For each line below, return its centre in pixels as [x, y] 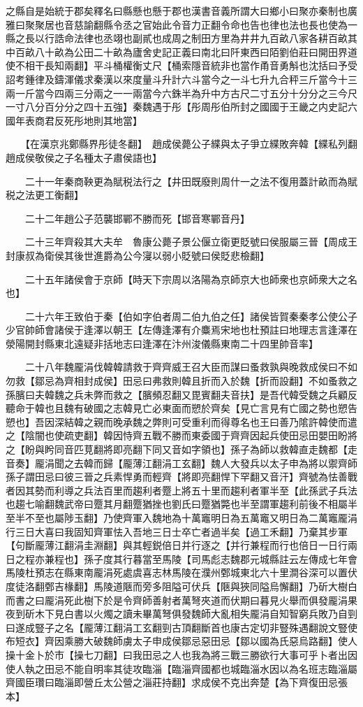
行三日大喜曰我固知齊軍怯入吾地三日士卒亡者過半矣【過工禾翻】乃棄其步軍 [177, 531]
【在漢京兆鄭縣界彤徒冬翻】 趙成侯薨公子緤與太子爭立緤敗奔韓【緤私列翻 [191, 144]
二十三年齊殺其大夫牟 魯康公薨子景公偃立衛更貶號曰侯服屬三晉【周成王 [191, 242]
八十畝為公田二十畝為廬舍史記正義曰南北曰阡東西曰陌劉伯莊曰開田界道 [196, 51]
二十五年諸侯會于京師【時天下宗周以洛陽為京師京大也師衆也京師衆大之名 [191, 279]
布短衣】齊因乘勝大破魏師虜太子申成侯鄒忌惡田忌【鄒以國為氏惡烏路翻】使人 [181, 641]
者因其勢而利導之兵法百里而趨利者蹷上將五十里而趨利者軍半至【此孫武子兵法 [181, 490]
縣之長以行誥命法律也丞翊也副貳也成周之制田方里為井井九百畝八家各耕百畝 [177, 38]
